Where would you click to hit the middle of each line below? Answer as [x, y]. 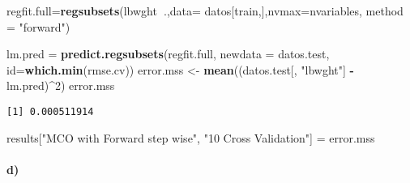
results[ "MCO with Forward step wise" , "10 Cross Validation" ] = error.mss [191, 137]
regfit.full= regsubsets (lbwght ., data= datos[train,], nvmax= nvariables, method [205, 11]
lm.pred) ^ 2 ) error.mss [61, 85]
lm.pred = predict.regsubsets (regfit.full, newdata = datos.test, [168, 54]
